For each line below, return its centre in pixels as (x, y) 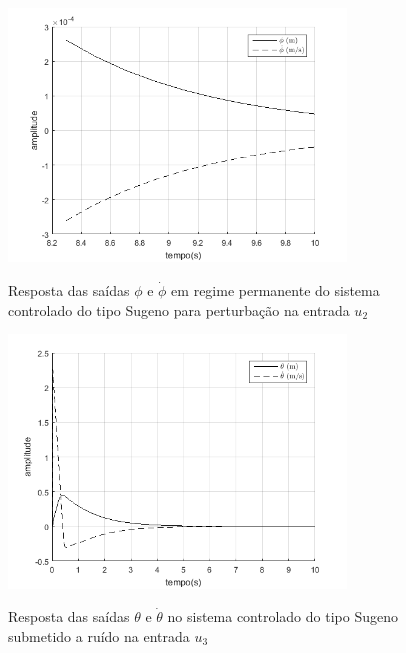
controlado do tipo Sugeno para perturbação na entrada (179, 309)
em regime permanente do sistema (275, 289)
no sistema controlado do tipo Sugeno (282, 616)
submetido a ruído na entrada (99, 635)
